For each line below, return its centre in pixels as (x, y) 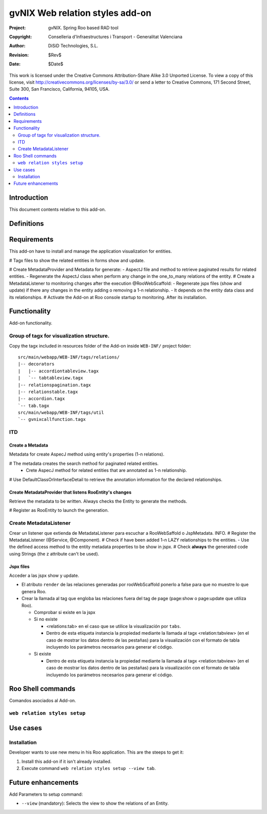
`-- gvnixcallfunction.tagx (52, 419)
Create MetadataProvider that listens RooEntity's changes (70, 492)
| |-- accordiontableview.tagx (58, 371)
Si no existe (46, 619)
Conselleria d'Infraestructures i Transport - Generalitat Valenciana (115, 37)
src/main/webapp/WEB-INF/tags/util (61, 413)
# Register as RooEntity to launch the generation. (59, 510)
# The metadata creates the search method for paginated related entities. (84, 463)
